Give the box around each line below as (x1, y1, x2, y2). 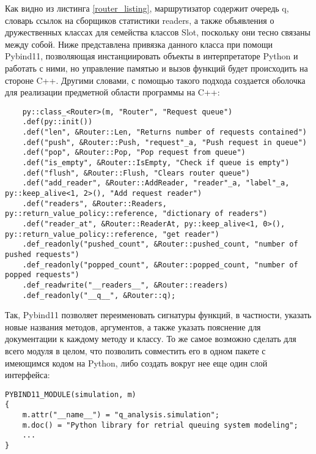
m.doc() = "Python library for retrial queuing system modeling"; (22, 420, 298, 430)
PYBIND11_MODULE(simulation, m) (5, 390, 136, 399)
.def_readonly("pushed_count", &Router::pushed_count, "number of (22, 240, 298, 249)
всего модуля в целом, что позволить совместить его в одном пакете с (5, 344, 266, 357)
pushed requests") (5, 250, 79, 259)
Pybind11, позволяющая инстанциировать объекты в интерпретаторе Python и (5, 50, 298, 62)
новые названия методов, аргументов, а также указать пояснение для (5, 320, 261, 333)
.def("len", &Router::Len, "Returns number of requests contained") (22, 128, 307, 137)
